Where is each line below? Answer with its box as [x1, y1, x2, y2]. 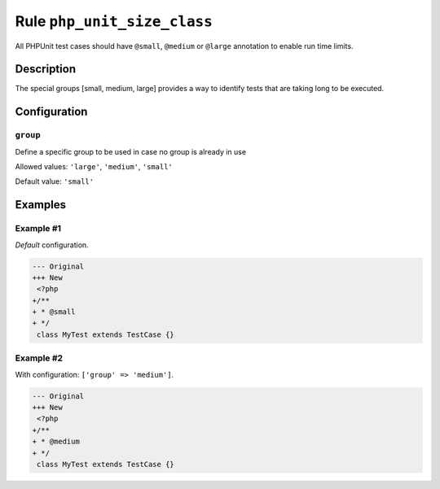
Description [15, 62, 77, 76]
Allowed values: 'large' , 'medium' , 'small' [15, 162, 173, 171]
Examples [15, 198, 67, 212]
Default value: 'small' [15, 177, 94, 186]
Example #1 [15, 223, 61, 234]
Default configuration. [15, 240, 89, 250]
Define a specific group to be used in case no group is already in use [15, 146, 247, 156]
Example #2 [15, 352, 64, 364]
